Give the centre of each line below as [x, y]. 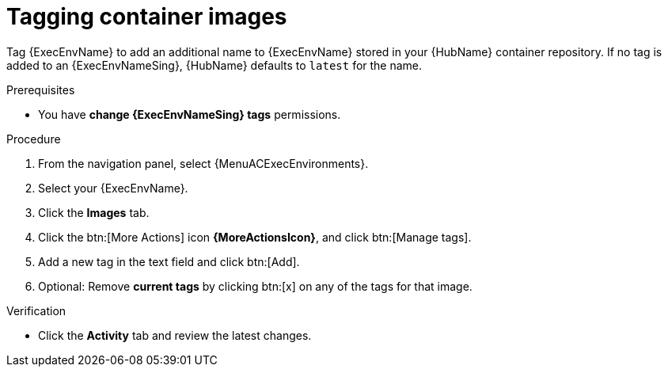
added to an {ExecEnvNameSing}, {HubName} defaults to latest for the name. [214, 65]
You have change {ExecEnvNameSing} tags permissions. [190, 114]
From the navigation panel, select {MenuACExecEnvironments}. [203, 163]
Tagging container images [147, 17]
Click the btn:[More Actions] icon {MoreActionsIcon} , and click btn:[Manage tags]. [255, 237]
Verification [36, 310]
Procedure [34, 139]
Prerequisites [41, 89]
